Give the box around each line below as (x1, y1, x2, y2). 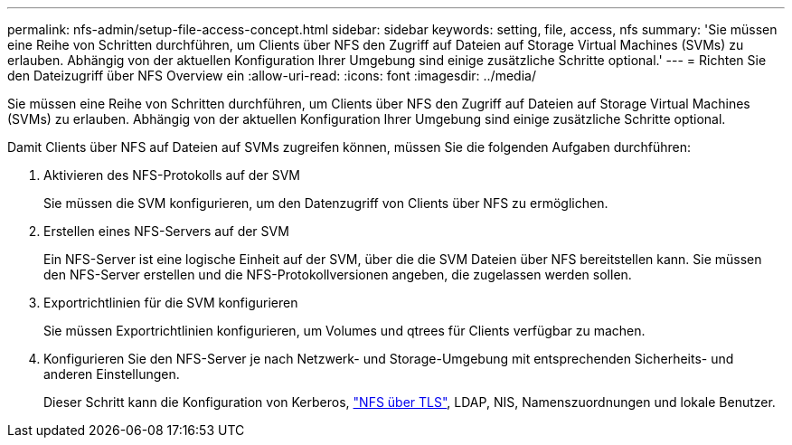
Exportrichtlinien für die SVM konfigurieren (43, 295, 298, 310)
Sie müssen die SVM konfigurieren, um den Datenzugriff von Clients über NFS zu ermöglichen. (43, 195, 608, 211)
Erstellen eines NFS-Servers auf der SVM (43, 223, 289, 239)
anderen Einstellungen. (43, 366, 180, 382)
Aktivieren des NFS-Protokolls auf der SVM (43, 167, 301, 183)
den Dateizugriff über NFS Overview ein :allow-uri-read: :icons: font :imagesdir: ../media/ (7, 68, 536, 83)
